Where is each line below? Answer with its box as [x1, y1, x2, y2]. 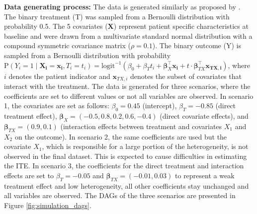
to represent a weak [175, 170, 235, 180]
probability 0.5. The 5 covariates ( [4, 21, 108, 31]
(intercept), [142, 100, 177, 111]
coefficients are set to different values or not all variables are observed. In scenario [4, 90, 254, 101]
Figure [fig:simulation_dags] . [4, 200, 91, 210]
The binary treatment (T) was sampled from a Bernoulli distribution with [4, 11, 230, 21]
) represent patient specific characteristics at [113, 21, 249, 31]
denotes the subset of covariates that [130, 71, 242, 81]
